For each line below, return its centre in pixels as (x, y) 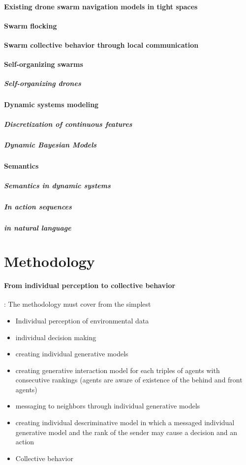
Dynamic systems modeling (51, 104)
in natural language (38, 227)
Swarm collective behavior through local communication (101, 44)
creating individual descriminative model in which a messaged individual (125, 422)
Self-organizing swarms (44, 64)
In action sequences (38, 206)
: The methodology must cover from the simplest (77, 304)
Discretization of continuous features (68, 124)
